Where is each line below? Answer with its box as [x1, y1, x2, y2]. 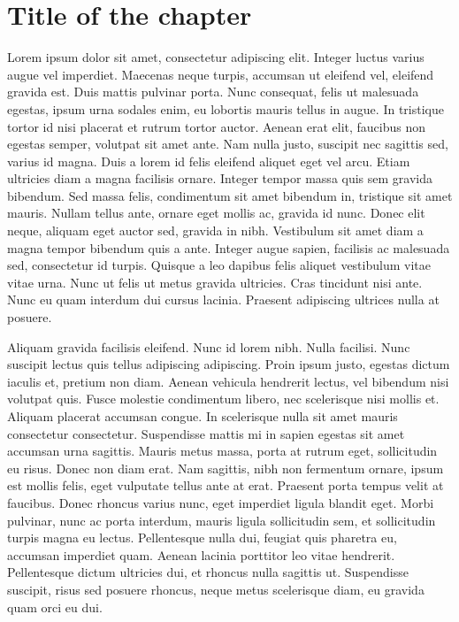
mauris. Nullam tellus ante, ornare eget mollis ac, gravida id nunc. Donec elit [7, 203, 425, 222]
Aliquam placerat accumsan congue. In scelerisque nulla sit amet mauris [7, 407, 398, 425]
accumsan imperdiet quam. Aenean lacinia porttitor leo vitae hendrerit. [7, 545, 395, 564]
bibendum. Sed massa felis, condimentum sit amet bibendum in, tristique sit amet [7, 186, 453, 204]
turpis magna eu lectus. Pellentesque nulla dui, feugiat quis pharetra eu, [7, 528, 397, 547]
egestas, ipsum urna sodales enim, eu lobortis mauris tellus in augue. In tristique [7, 99, 444, 118]
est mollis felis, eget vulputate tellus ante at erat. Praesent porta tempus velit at [7, 476, 444, 495]
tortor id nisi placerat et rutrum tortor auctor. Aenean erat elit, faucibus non [7, 117, 426, 135]
